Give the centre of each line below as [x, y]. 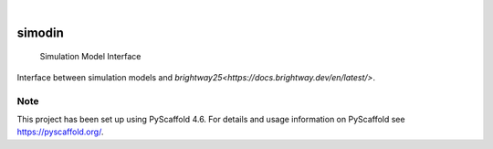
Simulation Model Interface [90, 57]
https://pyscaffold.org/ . [60, 132]
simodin [40, 32]
